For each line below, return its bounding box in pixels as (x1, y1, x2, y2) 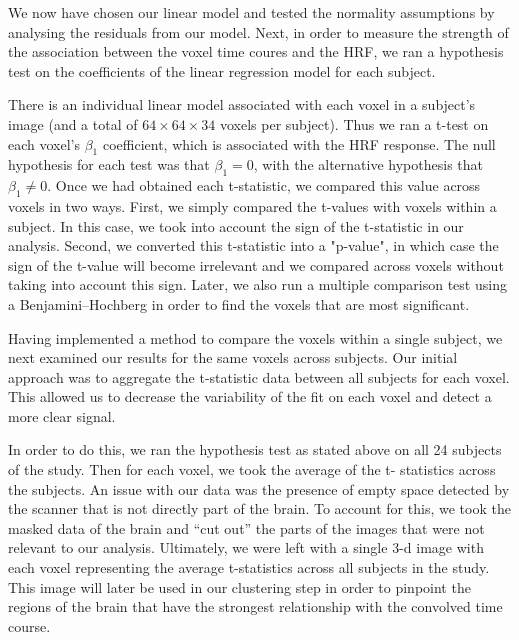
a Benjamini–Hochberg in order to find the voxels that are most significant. (8, 293, 470, 314)
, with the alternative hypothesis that (253, 154, 483, 175)
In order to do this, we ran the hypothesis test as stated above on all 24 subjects (8, 439, 502, 460)
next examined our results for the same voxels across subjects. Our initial (8, 347, 458, 368)
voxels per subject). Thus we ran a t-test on (219, 113, 489, 134)
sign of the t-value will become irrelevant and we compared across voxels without (8, 254, 504, 275)
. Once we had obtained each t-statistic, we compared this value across (47, 175, 481, 196)
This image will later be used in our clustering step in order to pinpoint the (8, 576, 471, 597)
